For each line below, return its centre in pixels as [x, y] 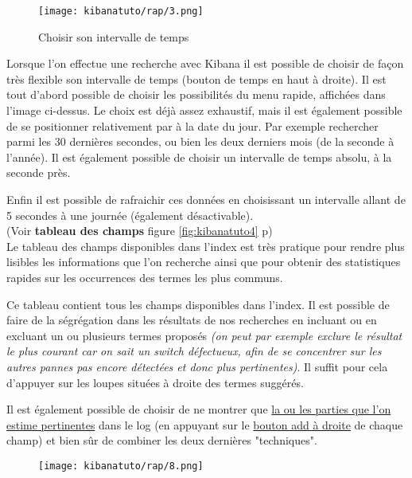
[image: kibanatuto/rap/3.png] [121, 11]
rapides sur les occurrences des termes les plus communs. [145, 277]
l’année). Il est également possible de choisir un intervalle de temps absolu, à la [199, 157]
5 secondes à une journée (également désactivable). [130, 215]
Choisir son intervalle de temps [114, 36]
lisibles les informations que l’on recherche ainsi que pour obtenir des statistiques [204, 262]
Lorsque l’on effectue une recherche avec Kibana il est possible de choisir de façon [205, 63]
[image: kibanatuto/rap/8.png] [121, 466]
